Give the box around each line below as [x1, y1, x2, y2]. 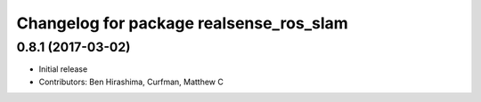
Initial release [38, 64, 88, 75]
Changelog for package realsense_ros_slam [16, 13, 349, 33]
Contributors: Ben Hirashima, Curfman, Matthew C [38, 76, 224, 87]
